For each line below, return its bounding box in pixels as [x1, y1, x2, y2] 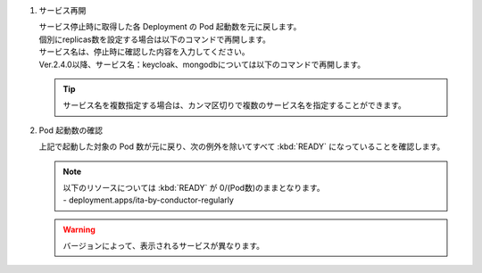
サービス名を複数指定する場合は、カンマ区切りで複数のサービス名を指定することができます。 [62, 100, 406, 111]
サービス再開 [38, 5, 87, 15]
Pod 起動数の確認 [38, 125, 103, 136]
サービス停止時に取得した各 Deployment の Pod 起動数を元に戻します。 [38, 21, 302, 32]
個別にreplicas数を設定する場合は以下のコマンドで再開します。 [38, 34, 271, 45]
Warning [62, 224, 96, 235]
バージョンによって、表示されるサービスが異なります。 [62, 241, 265, 252]
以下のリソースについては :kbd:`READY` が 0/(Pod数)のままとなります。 [62, 182, 325, 193]
